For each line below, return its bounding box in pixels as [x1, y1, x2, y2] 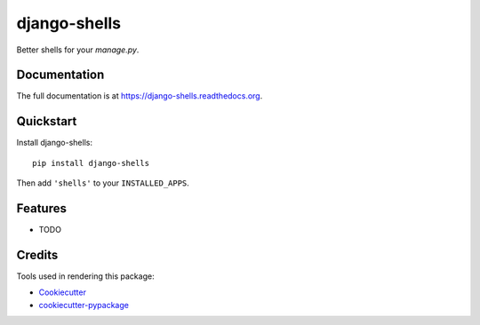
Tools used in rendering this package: [16, 271, 155, 281]
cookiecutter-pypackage [38, 299, 129, 310]
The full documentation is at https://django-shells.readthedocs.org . [16, 91, 263, 101]
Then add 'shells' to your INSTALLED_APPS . [16, 178, 190, 188]
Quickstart [16, 114, 77, 129]
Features [16, 201, 67, 216]
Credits [16, 247, 59, 262]
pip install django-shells [32, 158, 150, 168]
